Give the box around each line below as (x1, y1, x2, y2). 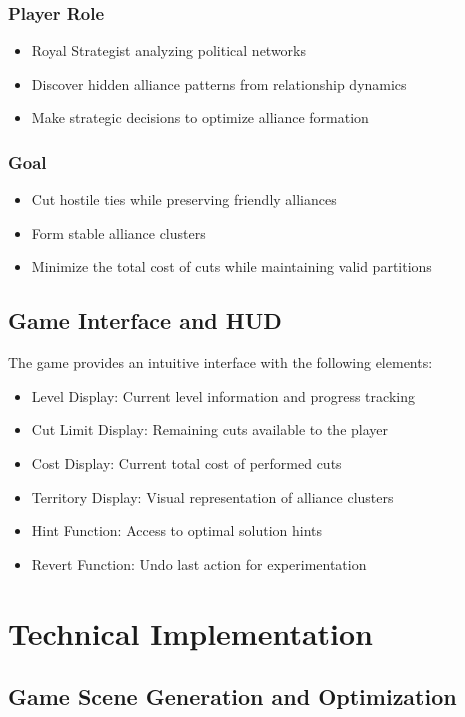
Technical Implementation (8, 612, 374, 653)
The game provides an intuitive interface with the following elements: (8, 352, 433, 373)
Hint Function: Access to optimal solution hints (31, 520, 323, 541)
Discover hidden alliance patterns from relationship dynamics (31, 73, 407, 94)
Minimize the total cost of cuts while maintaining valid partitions (31, 256, 432, 277)
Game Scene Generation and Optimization (8, 681, 457, 712)
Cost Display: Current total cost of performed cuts (31, 452, 342, 473)
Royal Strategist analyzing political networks (31, 40, 307, 61)
